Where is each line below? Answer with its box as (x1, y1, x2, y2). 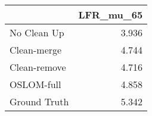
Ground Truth (10, 95, 69, 108)
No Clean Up (10, 26, 64, 39)
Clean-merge (10, 43, 62, 57)
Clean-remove (10, 60, 66, 74)
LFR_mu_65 (78, 8, 143, 21)
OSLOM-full (10, 77, 61, 91)
